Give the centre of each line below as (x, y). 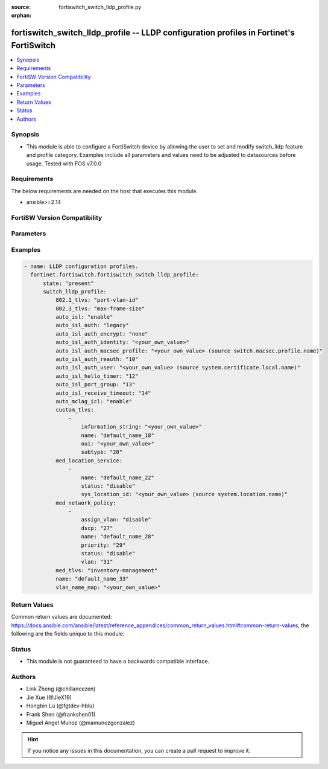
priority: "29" (103, 545)
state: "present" (69, 283)
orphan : (21, 16)
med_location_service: (89, 461)
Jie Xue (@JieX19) (49, 697)
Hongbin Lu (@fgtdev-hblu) (60, 706)
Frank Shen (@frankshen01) (61, 714)
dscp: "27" (97, 528)
